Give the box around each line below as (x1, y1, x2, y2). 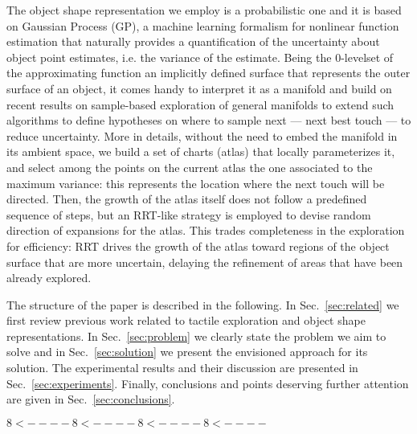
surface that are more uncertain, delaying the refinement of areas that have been (6, 253, 403, 270)
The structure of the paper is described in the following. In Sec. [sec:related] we (6, 296, 399, 313)
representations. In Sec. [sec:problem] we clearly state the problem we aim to (6, 327, 386, 344)
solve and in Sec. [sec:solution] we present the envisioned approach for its (6, 343, 368, 360)
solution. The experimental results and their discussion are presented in (6, 359, 358, 376)
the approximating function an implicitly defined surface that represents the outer (6, 64, 411, 81)
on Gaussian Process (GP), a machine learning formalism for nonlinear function (6, 17, 399, 34)
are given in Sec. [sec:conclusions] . (6, 391, 175, 407)
